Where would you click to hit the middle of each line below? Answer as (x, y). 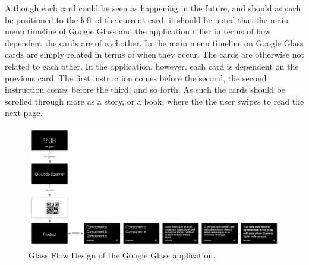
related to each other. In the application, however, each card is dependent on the (152, 66)
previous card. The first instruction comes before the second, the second (136, 78)
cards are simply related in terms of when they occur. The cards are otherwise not (154, 54)
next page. (24, 113)
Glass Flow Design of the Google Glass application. (122, 255)
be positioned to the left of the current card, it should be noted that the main (147, 19)
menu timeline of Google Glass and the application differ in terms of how (138, 31)
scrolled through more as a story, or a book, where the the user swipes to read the (154, 101)
